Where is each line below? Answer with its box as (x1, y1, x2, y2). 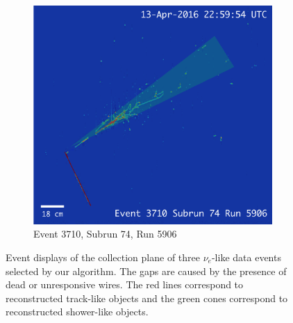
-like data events (211, 249, 281, 264)
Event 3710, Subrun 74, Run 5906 (33, 226, 177, 241)
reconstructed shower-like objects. (6, 304, 149, 319)
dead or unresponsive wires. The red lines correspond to (6, 277, 244, 292)
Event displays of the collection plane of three (6, 249, 200, 264)
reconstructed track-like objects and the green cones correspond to (6, 290, 288, 305)
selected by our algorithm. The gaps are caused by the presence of (6, 263, 287, 278)
